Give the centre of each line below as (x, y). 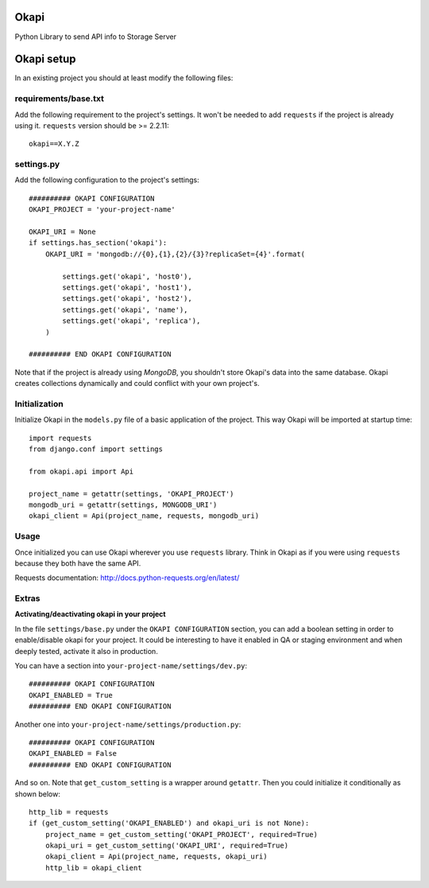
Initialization (39, 403)
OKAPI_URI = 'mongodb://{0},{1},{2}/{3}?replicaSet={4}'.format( (175, 254)
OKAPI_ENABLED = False (73, 754)
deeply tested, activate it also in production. (86, 651)
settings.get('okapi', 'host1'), (127, 288)
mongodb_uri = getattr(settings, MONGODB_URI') (123, 505)
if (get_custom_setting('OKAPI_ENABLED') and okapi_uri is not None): (169, 823)
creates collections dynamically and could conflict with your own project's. (137, 384)
